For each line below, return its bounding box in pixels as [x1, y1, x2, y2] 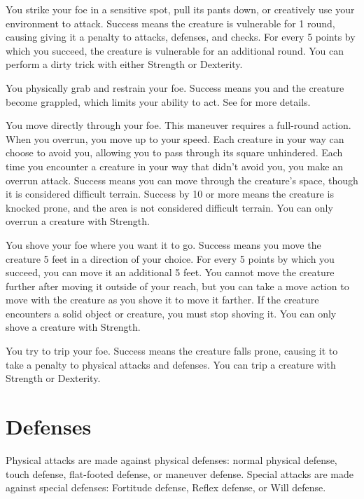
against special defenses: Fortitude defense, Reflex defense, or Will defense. [6, 480, 326, 495]
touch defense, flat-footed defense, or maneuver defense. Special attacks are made [6, 466, 353, 481]
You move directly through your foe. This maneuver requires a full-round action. [6, 118, 351, 132]
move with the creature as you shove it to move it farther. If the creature [6, 292, 319, 307]
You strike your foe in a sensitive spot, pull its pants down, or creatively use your [6, 2, 355, 16]
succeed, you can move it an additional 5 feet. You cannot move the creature [6, 265, 335, 280]
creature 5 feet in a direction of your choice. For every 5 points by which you [6, 251, 335, 266]
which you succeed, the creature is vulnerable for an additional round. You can [6, 43, 344, 57]
